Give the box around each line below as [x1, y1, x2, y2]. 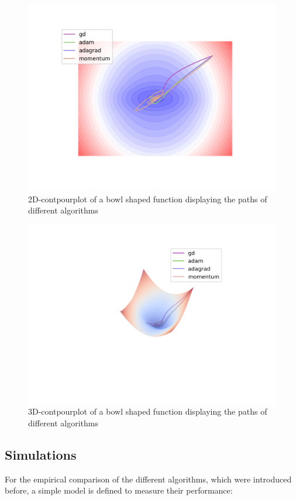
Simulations [5, 445, 77, 463]
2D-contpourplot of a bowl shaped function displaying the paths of [28, 192, 267, 205]
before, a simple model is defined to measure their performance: [5, 484, 233, 496]
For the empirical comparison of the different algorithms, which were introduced [5, 473, 292, 485]
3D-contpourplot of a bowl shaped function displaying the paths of [28, 405, 267, 418]
